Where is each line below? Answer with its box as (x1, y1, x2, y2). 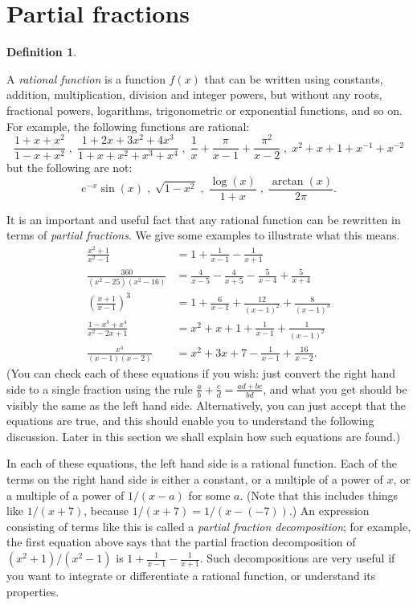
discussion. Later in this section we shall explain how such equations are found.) (6, 427, 401, 444)
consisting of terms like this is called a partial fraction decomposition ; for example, (6, 517, 411, 534)
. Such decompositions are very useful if (199, 550, 395, 566)
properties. (6, 583, 59, 599)
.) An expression (288, 502, 370, 519)
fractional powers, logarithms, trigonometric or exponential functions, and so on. (6, 101, 403, 118)
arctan (272, 175, 304, 187)
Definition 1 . (6, 43, 77, 60)
